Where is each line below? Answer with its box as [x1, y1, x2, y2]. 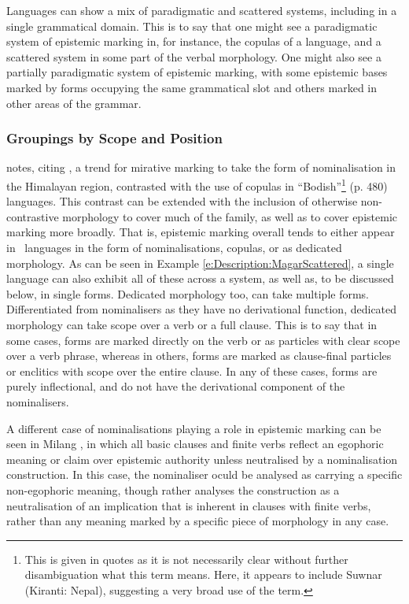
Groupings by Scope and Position [6, 128, 223, 148]
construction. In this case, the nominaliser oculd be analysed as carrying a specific [6, 466, 403, 483]
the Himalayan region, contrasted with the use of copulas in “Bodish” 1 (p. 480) [6, 175, 388, 194]
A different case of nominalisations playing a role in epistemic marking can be [6, 420, 381, 436]
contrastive [6, 208, 59, 224]
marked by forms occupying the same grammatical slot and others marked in [6, 79, 378, 95]
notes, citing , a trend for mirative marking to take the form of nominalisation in [6, 159, 396, 176]
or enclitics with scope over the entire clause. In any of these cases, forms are [6, 362, 378, 379]
